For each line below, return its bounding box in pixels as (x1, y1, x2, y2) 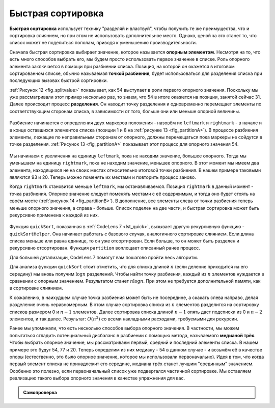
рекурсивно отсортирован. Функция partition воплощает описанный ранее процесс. (9, 245, 201, 251)
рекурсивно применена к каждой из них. (9, 212, 99, 218)
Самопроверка (23, 389, 57, 395)
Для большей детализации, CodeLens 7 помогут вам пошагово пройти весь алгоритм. (9, 254, 198, 260)
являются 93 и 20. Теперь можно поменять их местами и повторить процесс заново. (9, 174, 196, 180)
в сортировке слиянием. (9, 285, 63, 291)
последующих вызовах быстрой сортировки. (9, 77, 108, 84)
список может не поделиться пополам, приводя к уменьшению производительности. (9, 40, 197, 46)
